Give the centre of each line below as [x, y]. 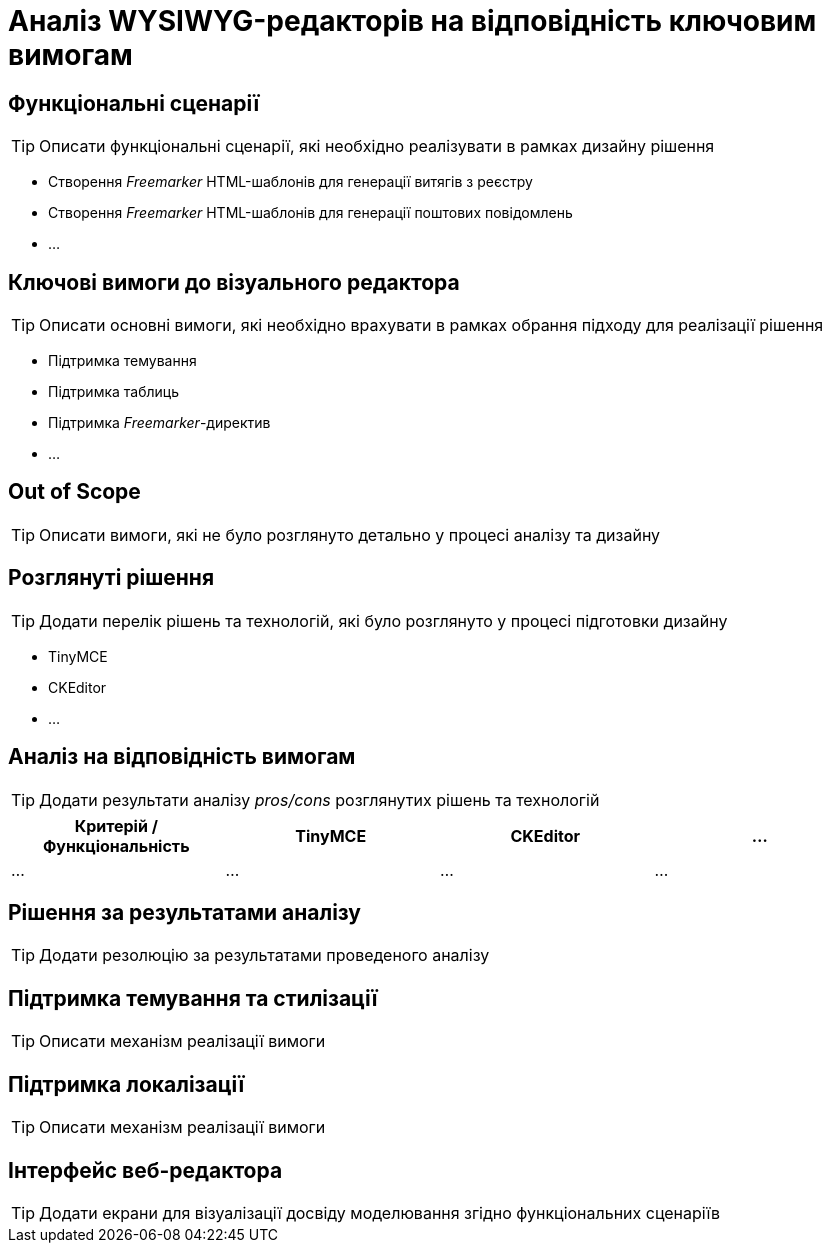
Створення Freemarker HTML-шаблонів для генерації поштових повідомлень [310, 213]
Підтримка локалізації [126, 1084]
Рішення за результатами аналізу [185, 912]
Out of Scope [74, 492]
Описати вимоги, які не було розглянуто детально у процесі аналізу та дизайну [350, 534]
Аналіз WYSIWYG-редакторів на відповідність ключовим [412, 21]
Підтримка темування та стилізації [193, 998]
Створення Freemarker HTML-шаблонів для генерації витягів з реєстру [290, 182]
